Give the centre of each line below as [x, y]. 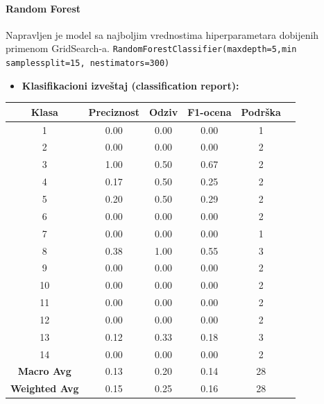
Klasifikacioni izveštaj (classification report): [130, 85]
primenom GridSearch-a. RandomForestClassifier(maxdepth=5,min [151, 48]
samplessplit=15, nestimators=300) [88, 64]
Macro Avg [44, 371]
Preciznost [114, 111]
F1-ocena [210, 111]
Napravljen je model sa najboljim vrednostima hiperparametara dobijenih [162, 34]
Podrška [261, 111]
